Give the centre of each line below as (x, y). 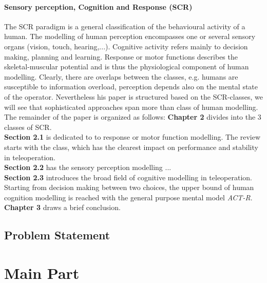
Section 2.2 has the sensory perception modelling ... (88, 167)
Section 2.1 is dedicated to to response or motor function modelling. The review (132, 137)
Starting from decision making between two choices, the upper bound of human (129, 187)
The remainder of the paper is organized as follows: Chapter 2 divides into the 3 (133, 117)
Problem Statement (57, 235)
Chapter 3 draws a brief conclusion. (62, 207)
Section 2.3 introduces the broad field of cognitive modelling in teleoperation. (128, 177)
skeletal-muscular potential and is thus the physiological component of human (127, 67)
